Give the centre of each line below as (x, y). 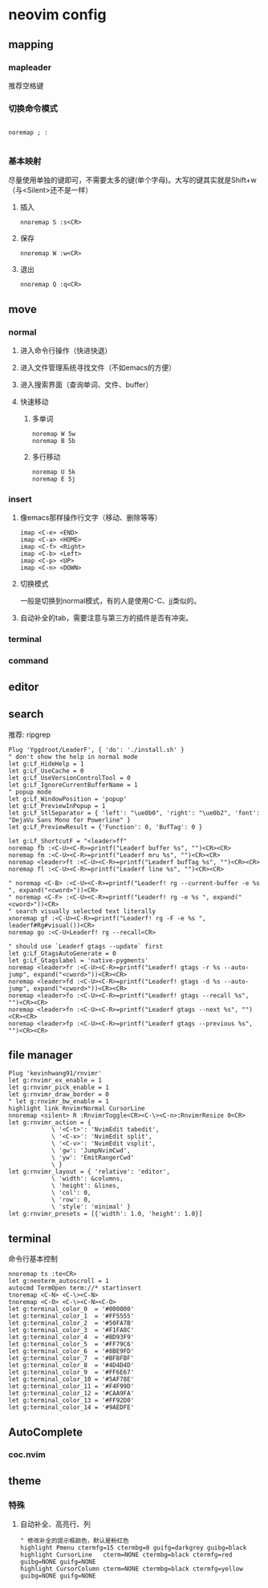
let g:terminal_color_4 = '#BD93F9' (71, 1338)
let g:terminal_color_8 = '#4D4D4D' (71, 1366)
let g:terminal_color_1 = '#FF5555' (71, 1316)
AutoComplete (46, 1432)
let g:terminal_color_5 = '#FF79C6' (71, 1344)
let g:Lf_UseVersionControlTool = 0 (69, 778)
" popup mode (30, 792)
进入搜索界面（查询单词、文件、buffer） (86, 385)
